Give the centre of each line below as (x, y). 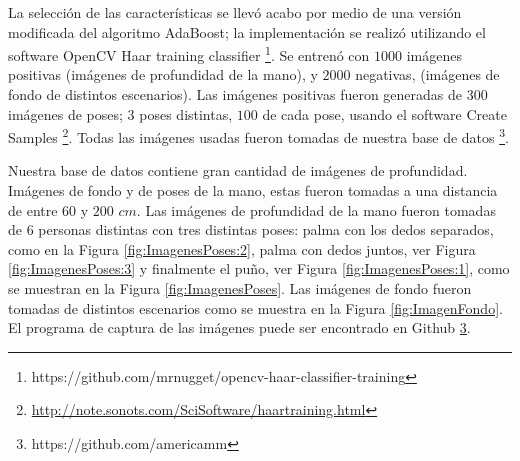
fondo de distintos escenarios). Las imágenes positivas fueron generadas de (235, 94)
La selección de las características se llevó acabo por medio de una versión (235, 12)
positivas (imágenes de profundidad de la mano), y (163, 74)
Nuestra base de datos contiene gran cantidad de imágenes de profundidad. (238, 170)
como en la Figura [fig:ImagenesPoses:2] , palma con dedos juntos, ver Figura (242, 248)
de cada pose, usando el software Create (384, 113)
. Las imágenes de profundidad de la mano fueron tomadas (316, 209)
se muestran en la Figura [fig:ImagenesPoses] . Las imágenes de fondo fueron (240, 288)
